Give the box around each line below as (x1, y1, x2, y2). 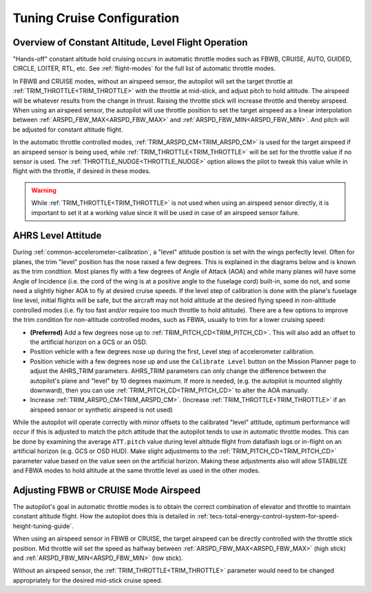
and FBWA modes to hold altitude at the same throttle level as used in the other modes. (12, 466, 260, 475)
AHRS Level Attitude (12, 230, 102, 241)
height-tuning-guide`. (12, 521, 74, 530)
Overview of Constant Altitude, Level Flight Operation (12, 37, 248, 48)
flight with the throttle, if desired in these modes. (12, 167, 151, 175)
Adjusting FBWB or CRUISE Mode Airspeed (12, 484, 201, 496)
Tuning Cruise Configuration (12, 10, 180, 26)
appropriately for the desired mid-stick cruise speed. (12, 576, 163, 584)
